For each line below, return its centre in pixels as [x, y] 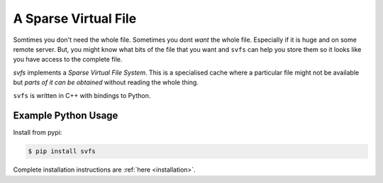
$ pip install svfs [62, 151]
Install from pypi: [38, 133]
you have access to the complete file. [68, 60]
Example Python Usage [66, 116]
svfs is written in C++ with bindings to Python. [82, 95]
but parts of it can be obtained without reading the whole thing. [106, 82]
